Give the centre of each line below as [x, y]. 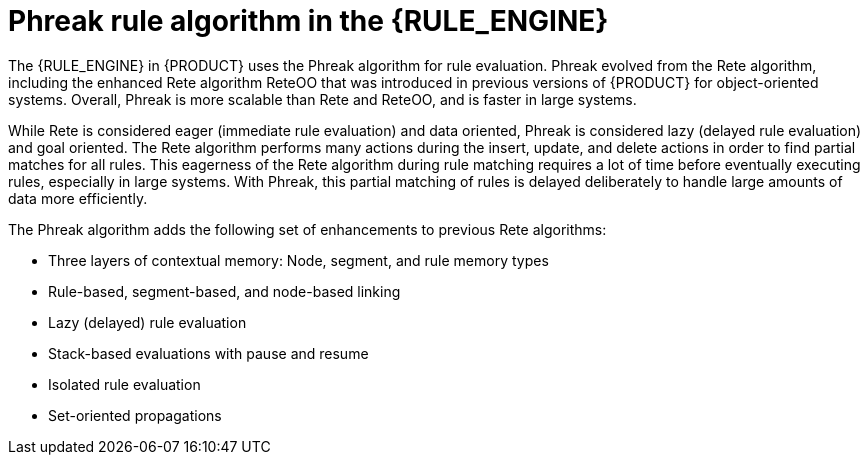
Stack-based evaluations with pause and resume [208, 353]
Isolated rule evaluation [124, 384]
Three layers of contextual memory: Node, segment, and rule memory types [298, 260]
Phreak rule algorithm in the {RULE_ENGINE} [308, 21]
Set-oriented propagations [135, 415]
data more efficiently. [78, 198]
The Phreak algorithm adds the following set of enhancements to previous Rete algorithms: [307, 229]
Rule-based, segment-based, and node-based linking [224, 291]
